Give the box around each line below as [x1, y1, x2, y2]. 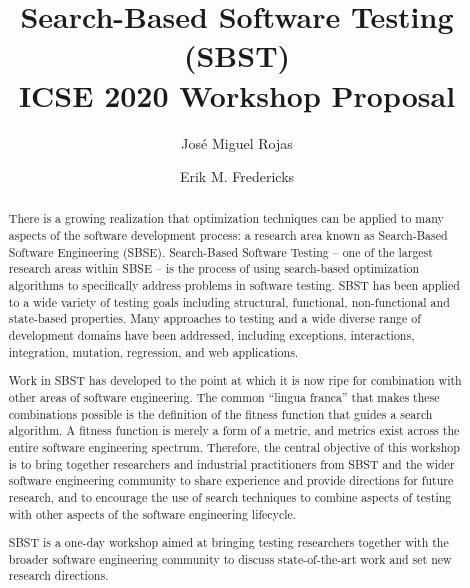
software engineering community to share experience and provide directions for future [8, 472, 454, 489]
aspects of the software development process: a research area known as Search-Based [8, 227, 448, 244]
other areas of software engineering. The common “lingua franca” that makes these [8, 388, 440, 405]
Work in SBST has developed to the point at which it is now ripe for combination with [8, 372, 462, 389]
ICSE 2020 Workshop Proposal [18, 74, 456, 115]
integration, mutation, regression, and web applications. [8, 343, 299, 360]
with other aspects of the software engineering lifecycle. [8, 505, 297, 522]
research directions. [8, 567, 109, 584]
